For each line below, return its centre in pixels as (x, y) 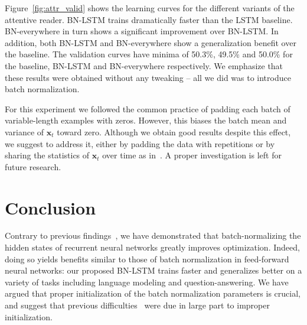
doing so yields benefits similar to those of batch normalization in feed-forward (147, 259)
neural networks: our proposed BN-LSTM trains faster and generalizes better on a (153, 270)
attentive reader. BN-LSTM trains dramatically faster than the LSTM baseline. (149, 19)
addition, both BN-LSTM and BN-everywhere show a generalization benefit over (151, 42)
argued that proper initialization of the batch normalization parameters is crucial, (153, 293)
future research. (33, 166)
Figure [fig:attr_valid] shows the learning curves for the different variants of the (150, 8)
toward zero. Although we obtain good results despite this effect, (174, 131)
